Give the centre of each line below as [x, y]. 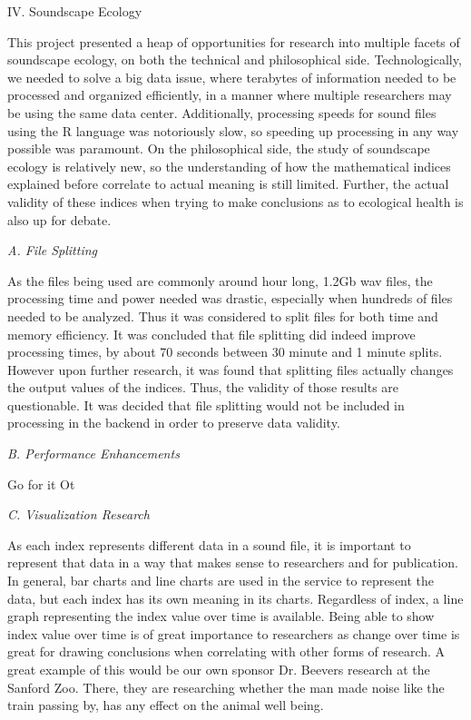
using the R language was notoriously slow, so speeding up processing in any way [233, 130]
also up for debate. [59, 219]
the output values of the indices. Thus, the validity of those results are [203, 387]
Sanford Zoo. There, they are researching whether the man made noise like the [226, 687]
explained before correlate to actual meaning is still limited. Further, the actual [228, 184]
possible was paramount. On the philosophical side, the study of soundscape [219, 148]
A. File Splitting [52, 250]
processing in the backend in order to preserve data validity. [174, 423]
